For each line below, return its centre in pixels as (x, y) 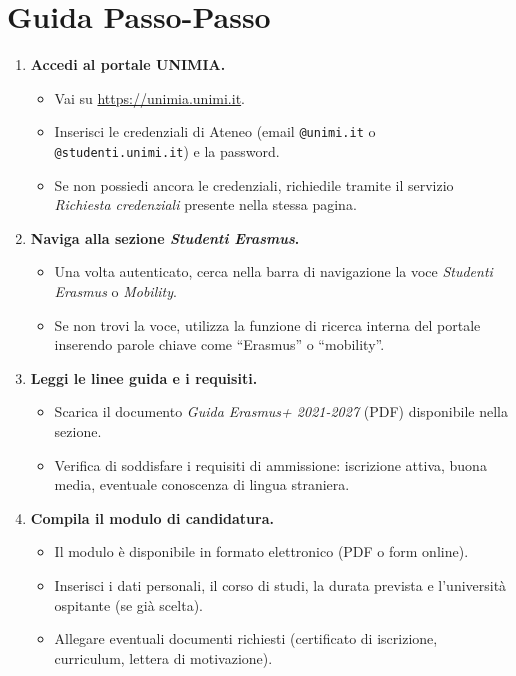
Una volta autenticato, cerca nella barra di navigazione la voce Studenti (273, 271)
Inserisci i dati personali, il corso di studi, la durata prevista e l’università (280, 584)
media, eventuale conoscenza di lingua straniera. (202, 484)
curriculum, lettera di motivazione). (163, 657)
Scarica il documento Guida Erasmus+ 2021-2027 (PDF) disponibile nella (281, 411)
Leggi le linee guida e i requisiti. (144, 377)
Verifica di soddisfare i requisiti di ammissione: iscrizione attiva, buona (270, 464)
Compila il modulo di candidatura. (152, 517)
